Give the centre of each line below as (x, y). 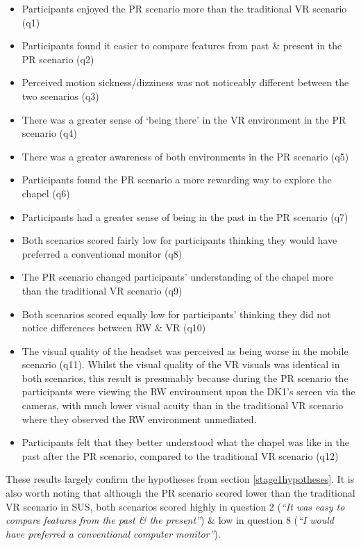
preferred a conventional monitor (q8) (102, 253)
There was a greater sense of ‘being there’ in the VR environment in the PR (184, 119)
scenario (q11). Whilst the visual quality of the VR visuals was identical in (181, 364)
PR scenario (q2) (58, 59)
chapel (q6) (46, 193)
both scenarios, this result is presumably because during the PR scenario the (185, 378)
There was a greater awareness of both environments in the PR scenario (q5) (185, 156)
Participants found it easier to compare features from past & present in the (182, 45)
